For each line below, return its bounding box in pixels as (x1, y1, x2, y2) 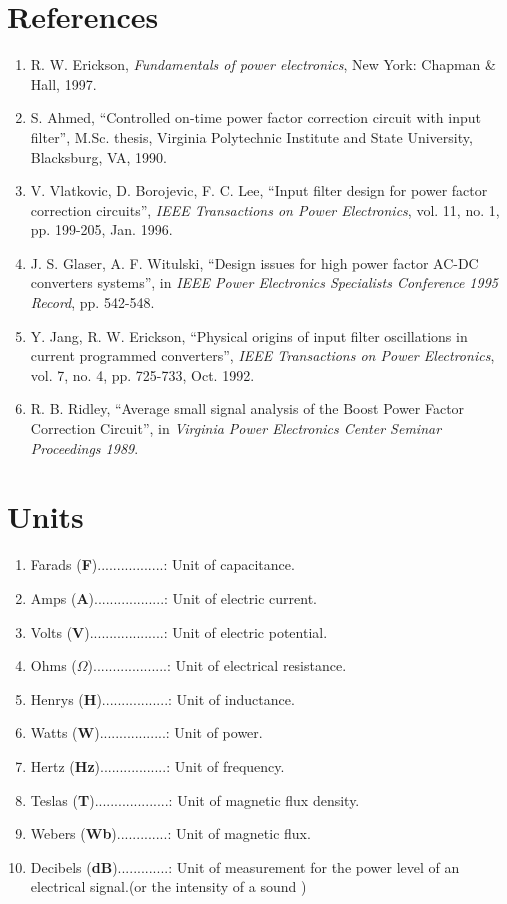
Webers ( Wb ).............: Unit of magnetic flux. (30, 823, 311, 844)
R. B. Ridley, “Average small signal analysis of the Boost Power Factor (30, 398, 465, 419)
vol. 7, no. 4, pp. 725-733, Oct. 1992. (30, 364, 255, 385)
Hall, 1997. (30, 73, 97, 94)
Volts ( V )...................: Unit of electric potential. (30, 621, 328, 642)
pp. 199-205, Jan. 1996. (30, 219, 173, 240)
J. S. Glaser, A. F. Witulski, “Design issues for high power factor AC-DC (30, 252, 479, 273)
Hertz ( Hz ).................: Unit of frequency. (30, 755, 285, 776)
